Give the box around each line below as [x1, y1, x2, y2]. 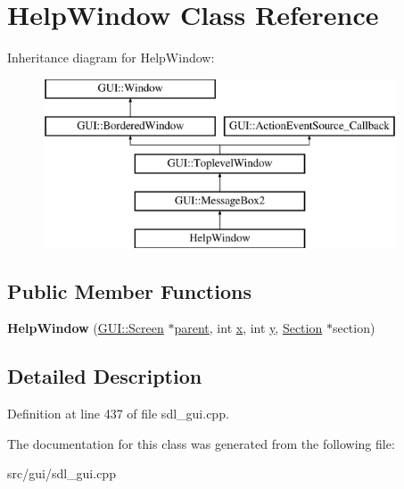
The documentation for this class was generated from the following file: [7, 434, 395, 452]
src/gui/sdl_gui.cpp [7, 464, 116, 483]
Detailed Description [7, 362, 202, 390]
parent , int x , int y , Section [174, 319, 323, 337]
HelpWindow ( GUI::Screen [7, 319, 164, 337]
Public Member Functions [7, 277, 251, 304]
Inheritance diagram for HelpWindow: [7, 48, 215, 67]
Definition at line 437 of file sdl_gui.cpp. [7, 404, 229, 423]
